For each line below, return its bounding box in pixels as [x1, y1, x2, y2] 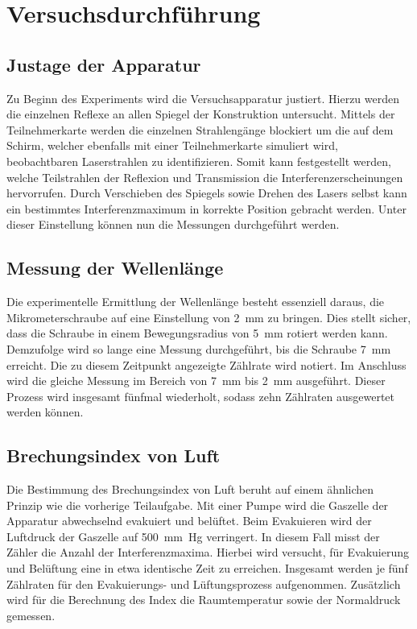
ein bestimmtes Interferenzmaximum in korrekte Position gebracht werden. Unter [6, 200, 407, 217]
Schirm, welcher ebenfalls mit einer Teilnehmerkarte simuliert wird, [6, 137, 338, 154]
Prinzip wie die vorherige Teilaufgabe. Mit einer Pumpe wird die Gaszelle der [6, 496, 389, 513]
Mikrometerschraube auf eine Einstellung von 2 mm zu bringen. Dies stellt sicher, [6, 308, 411, 325]
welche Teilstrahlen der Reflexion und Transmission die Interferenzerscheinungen [6, 168, 403, 185]
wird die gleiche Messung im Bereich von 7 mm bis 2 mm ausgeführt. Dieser [6, 372, 386, 389]
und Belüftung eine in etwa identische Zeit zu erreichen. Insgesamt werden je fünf [6, 560, 408, 577]
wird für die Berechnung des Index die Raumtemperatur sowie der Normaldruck [6, 591, 401, 608]
